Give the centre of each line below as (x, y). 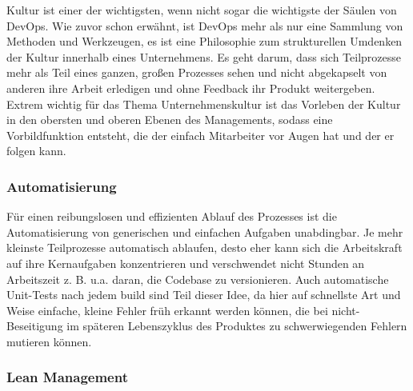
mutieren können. (49, 341)
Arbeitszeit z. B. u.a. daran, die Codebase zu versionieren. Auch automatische (198, 279)
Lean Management (67, 377)
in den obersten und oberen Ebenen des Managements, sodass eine (170, 120)
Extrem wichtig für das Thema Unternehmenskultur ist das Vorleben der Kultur (204, 104)
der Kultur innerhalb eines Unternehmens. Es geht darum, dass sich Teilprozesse (204, 56)
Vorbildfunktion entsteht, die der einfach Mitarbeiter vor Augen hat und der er (200, 135)
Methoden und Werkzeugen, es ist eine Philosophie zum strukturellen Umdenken (204, 41)
